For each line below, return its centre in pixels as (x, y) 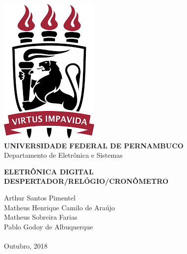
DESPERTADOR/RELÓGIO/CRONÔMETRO (86, 181)
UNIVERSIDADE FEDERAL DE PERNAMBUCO (94, 145)
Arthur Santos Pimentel (40, 197)
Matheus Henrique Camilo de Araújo (60, 207)
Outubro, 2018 (26, 245)
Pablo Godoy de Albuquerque (49, 226)
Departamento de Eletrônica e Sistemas (63, 155)
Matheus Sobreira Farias (41, 217)
